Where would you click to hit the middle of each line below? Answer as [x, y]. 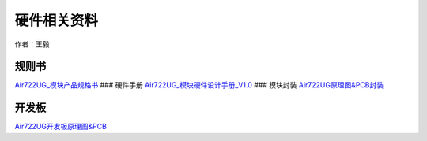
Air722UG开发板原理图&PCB [60, 127]
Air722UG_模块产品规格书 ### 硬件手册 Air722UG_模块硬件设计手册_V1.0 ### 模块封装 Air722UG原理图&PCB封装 [199, 85]
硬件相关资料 [57, 20]
